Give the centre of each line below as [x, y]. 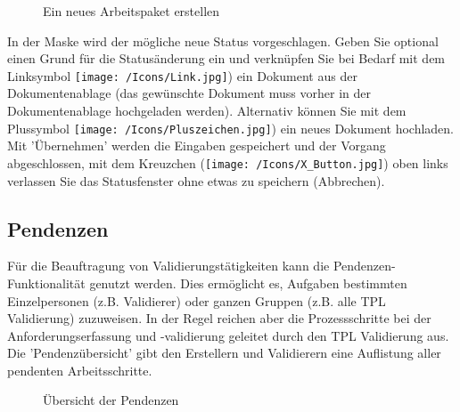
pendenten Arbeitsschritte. [80, 370]
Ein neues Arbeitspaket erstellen [131, 11]
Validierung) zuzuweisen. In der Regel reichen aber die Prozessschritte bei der [219, 318]
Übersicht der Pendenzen [111, 400]
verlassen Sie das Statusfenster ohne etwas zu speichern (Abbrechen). [196, 180]
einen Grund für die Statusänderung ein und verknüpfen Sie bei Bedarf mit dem [226, 58]
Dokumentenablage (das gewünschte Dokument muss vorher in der [189, 93]
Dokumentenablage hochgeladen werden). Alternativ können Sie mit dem [207, 111]
